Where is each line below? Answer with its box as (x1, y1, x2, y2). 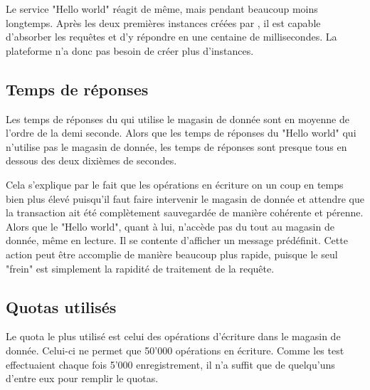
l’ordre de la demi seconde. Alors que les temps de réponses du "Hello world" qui (6, 125, 356, 140)
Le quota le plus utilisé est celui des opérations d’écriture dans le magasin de (6, 329, 341, 344)
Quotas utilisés (6, 295, 117, 317)
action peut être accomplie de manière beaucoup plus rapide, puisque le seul (6, 246, 338, 261)
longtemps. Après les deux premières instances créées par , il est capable (6, 15, 321, 30)
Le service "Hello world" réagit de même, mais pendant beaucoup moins (6, 1, 318, 16)
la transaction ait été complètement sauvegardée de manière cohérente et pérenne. (6, 205, 364, 220)
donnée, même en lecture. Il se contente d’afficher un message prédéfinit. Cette (6, 233, 348, 248)
